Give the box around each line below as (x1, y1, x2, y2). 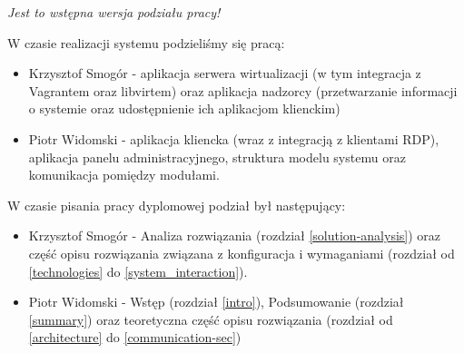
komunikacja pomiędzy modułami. (28, 165, 220, 184)
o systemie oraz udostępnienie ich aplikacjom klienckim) (28, 99, 341, 118)
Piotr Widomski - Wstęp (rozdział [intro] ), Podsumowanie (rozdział (28, 292, 404, 311)
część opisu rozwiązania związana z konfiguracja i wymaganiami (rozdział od (28, 243, 455, 262)
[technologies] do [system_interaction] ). (28, 261, 248, 280)
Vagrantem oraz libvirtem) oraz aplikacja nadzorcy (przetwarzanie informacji (28, 81, 458, 100)
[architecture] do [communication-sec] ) (28, 328, 242, 347)
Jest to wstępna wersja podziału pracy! (7, 3, 221, 21)
